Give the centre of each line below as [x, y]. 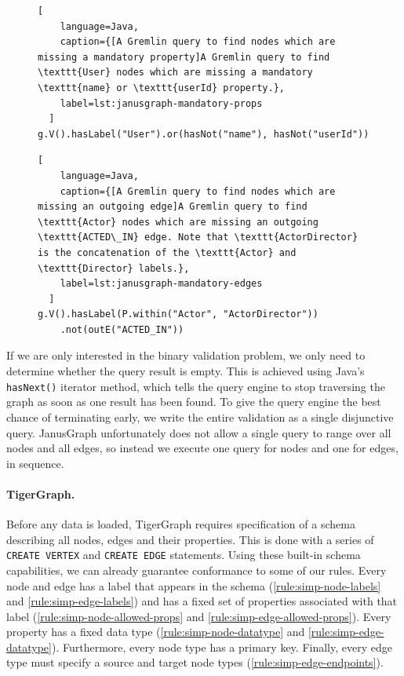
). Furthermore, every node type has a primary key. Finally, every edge [222, 647]
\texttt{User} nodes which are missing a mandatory [175, 73]
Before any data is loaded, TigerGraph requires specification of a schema [181, 524]
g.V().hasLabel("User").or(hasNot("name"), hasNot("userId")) [204, 134]
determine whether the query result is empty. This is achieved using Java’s [186, 371]
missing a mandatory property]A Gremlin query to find [184, 57]
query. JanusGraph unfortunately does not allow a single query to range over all [199, 432]
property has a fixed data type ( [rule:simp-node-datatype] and [156, 632]
